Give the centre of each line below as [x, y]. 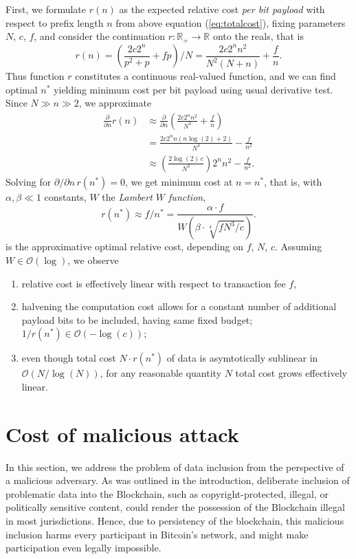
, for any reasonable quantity [161, 373]
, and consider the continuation [100, 36]
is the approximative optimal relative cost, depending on [124, 246]
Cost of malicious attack [122, 434]
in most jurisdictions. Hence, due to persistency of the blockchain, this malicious [175, 520]
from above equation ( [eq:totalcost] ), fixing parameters [231, 22]
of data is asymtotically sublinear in [242, 358]
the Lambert [127, 196]
